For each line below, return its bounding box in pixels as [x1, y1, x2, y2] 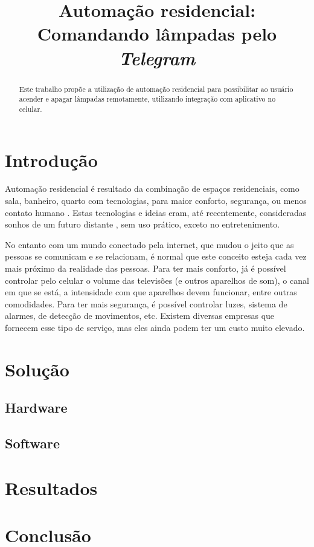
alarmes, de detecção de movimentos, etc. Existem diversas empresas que [5, 309, 275, 322]
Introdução [5, 147, 98, 172]
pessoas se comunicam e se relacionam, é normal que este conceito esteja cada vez [5, 250, 307, 263]
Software [5, 434, 60, 453]
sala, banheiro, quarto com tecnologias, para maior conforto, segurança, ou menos [5, 194, 307, 207]
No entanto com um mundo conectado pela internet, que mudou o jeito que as [5, 238, 294, 251]
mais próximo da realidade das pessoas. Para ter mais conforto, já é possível [5, 262, 286, 275]
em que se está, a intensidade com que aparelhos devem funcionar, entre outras [5, 286, 297, 298]
